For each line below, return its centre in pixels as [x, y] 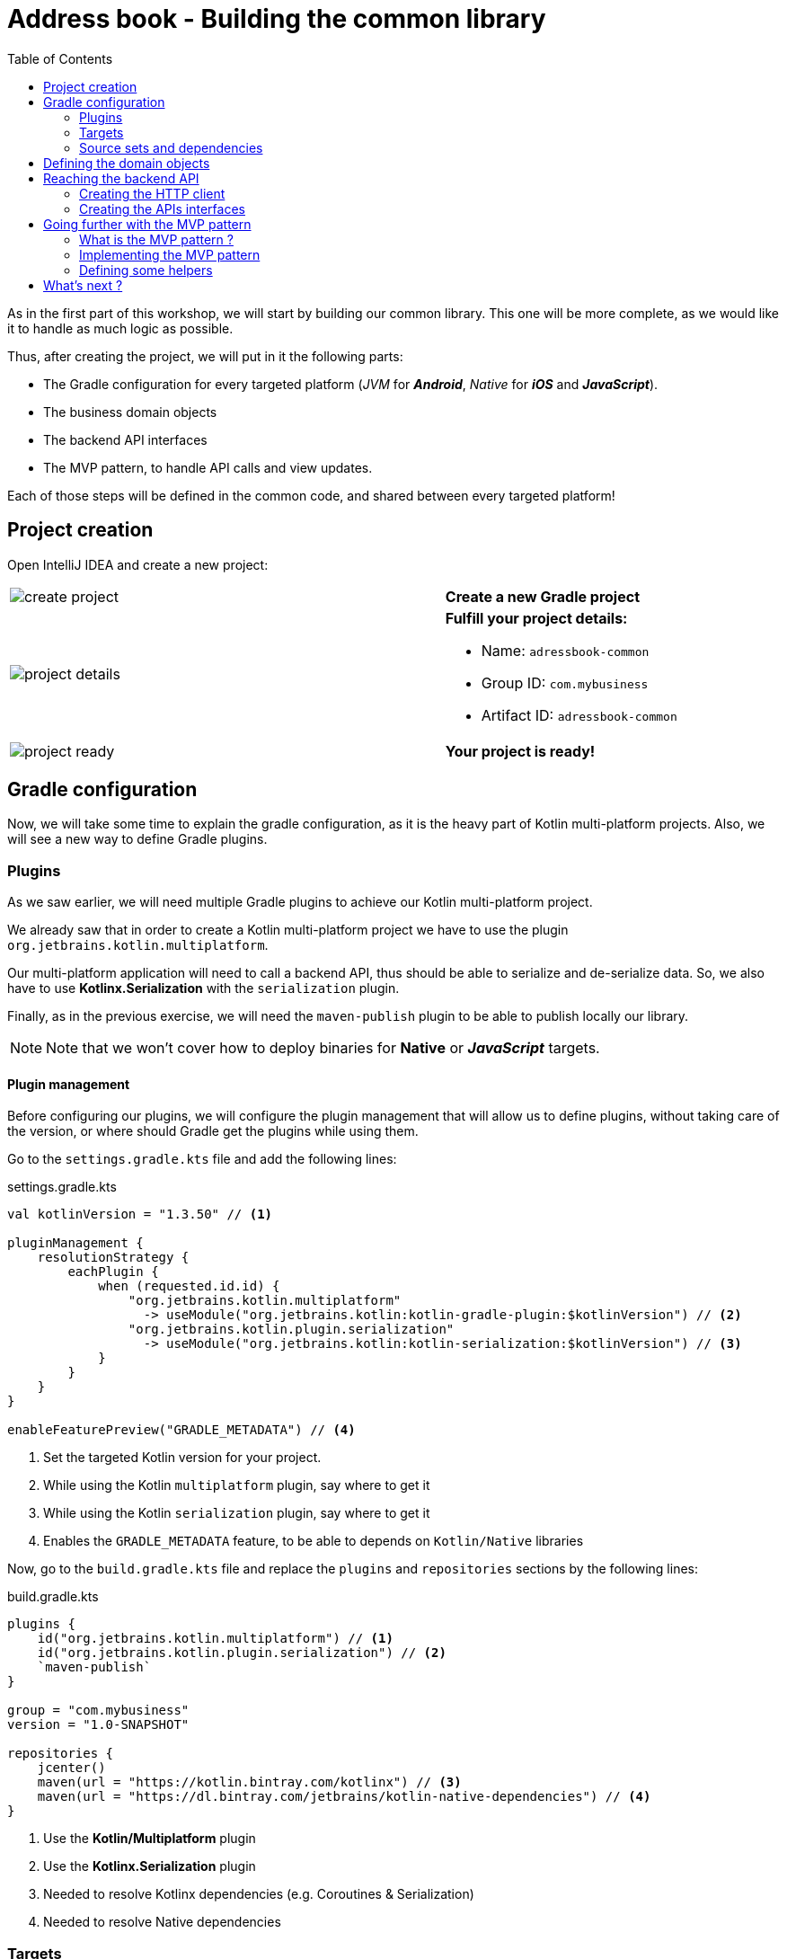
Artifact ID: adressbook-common [579, 715]
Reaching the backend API [121, 178]
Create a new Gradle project [542, 596]
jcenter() [71, 1768]
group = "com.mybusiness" [98, 1711]
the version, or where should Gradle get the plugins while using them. [213, 1131]
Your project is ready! [520, 751]
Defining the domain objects [127, 163]
